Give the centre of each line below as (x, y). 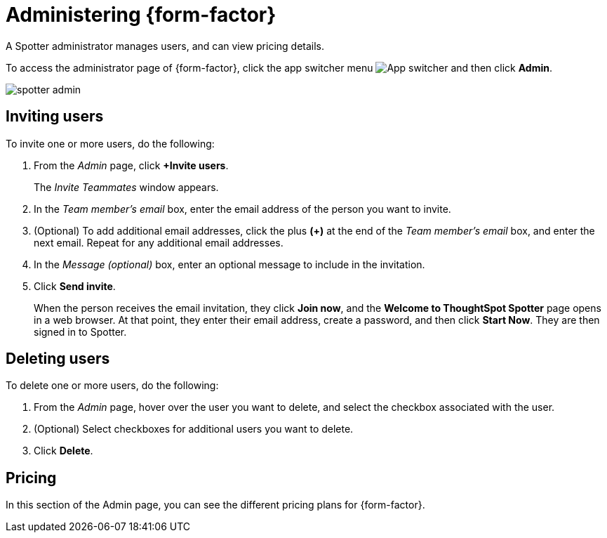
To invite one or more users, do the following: (110, 143)
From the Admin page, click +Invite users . (131, 165)
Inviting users (55, 117)
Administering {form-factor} (141, 15)
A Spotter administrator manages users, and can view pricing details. (165, 46)
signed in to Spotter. (80, 332)
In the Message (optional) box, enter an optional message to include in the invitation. (229, 264)
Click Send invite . (75, 286)
